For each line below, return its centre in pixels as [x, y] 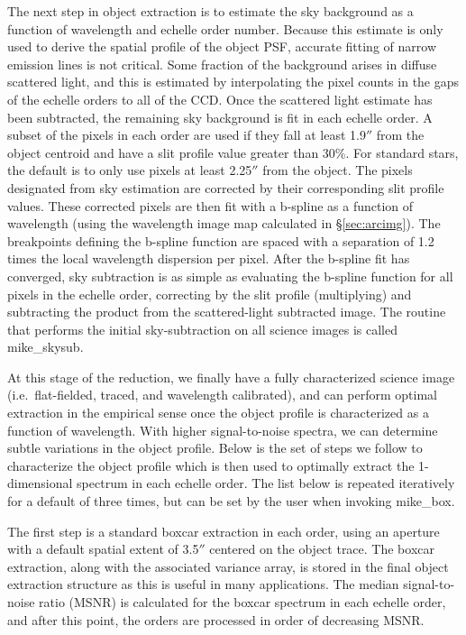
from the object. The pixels [338, 170]
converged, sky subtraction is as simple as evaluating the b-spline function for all [230, 276]
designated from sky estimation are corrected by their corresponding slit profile [226, 187]
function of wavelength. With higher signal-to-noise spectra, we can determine [223, 430]
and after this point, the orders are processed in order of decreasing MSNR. [216, 619]
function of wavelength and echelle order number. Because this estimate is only [225, 28]
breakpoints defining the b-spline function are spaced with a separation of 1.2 [221, 240]
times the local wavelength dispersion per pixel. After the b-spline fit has [209, 258]
